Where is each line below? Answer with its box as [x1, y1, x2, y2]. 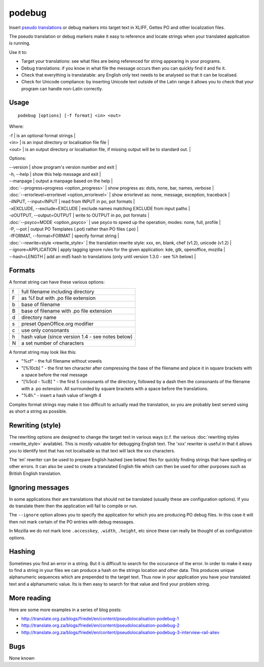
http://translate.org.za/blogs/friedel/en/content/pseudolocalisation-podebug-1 [21, 616, 179, 622]
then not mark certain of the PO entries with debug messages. [9, 519, 134, 524]
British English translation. [9, 470, 62, 476]
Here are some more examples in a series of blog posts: [9, 607, 122, 613]
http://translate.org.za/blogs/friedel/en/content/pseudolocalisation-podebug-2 [21, 622, 180, 628]
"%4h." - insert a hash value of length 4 [21, 393, 102, 398]
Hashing [9, 547, 35, 556]
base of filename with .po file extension [21, 307, 112, 314]
